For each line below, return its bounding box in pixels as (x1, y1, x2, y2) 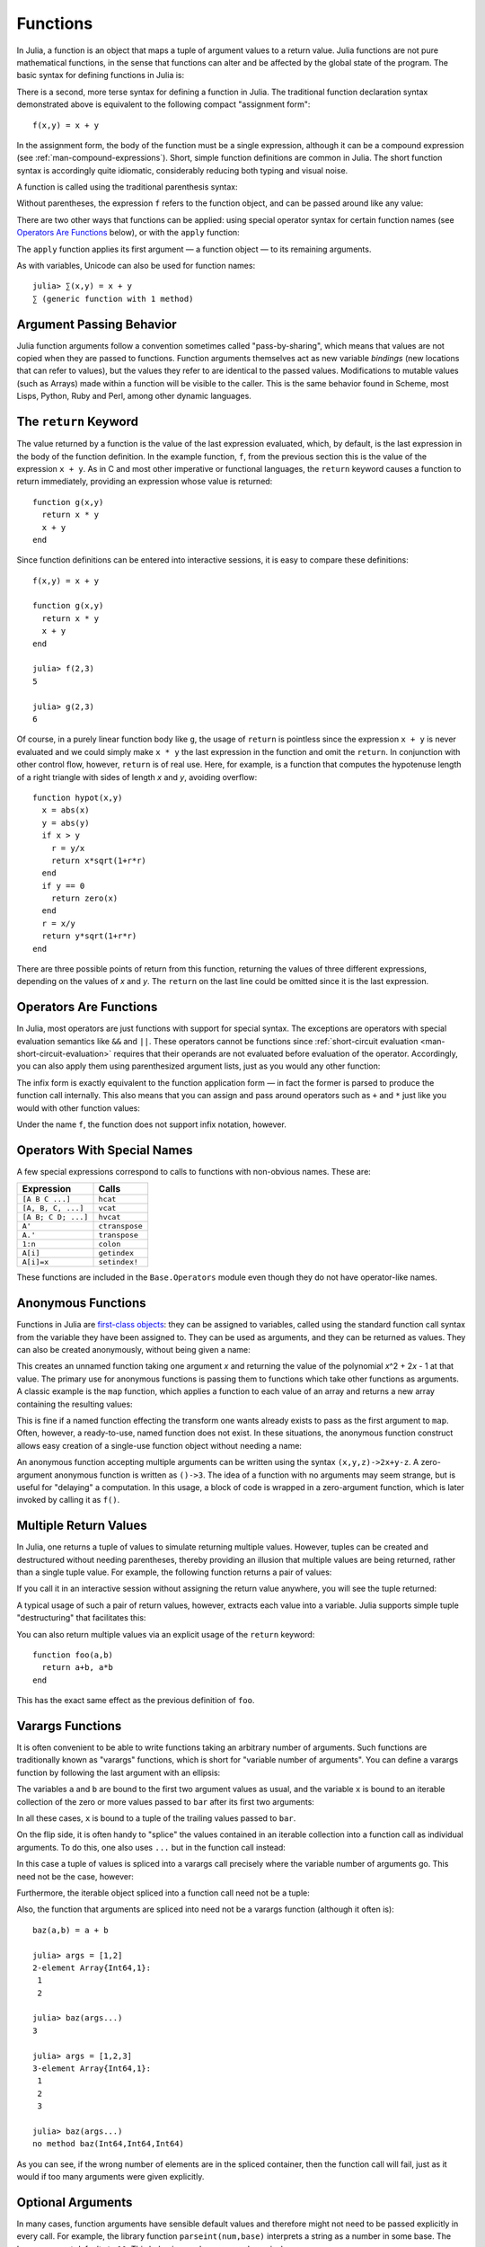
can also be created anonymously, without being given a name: (16, 1345, 251, 1355)
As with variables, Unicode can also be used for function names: (16, 261, 256, 271)
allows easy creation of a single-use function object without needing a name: (16, 1440, 303, 1451)
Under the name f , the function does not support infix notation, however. (16, 1119, 287, 1130)
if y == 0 (41, 881, 85, 891)
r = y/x (50, 843, 85, 853)
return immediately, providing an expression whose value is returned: (16, 476, 273, 487)
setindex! (98, 1257, 139, 1267)
